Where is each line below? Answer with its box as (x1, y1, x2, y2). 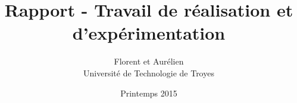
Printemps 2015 (120, 86, 177, 99)
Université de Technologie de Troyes (83, 66, 214, 79)
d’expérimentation (72, 21, 226, 45)
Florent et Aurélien (114, 55, 184, 67)
